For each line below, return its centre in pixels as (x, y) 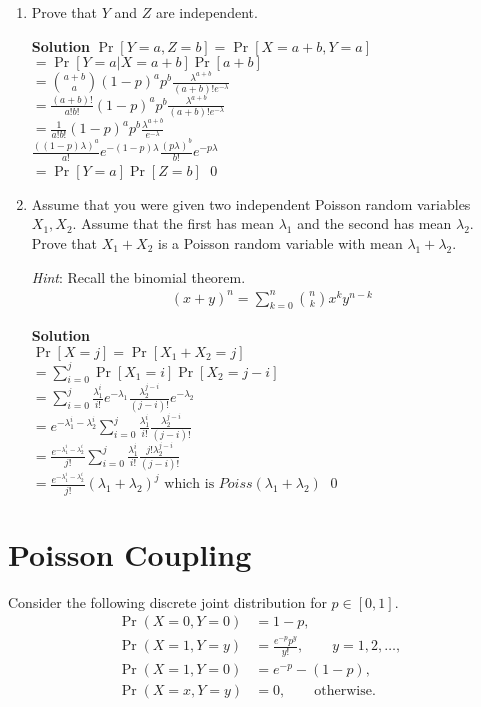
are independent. (206, 12)
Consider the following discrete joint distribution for (167, 601)
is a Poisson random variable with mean (280, 242)
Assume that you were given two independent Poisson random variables (251, 203)
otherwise (343, 691)
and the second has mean (374, 223)
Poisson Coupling (130, 553)
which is (189, 484)
